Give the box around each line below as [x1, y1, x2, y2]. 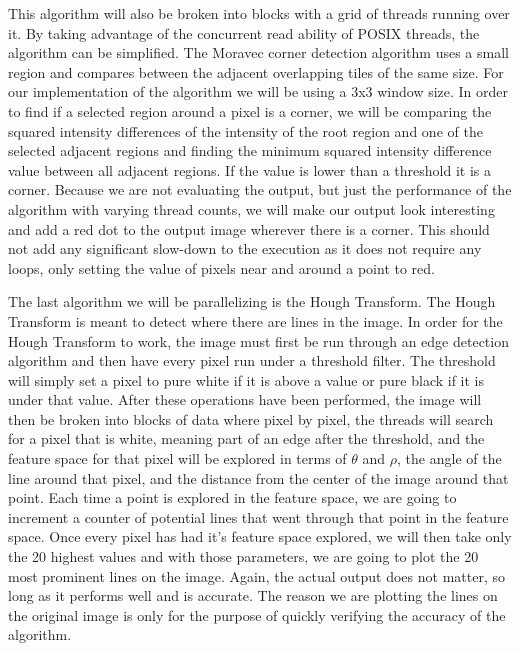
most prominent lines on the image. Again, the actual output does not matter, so [8, 565, 505, 586]
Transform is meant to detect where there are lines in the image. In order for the [8, 310, 503, 331]
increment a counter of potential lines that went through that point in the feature [8, 506, 509, 527]
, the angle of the [397, 448, 502, 469]
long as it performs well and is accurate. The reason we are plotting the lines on [8, 585, 498, 606]
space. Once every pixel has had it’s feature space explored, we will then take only [8, 526, 512, 547]
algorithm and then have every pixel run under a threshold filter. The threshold [8, 350, 496, 371]
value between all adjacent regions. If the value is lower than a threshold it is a [8, 159, 491, 180]
